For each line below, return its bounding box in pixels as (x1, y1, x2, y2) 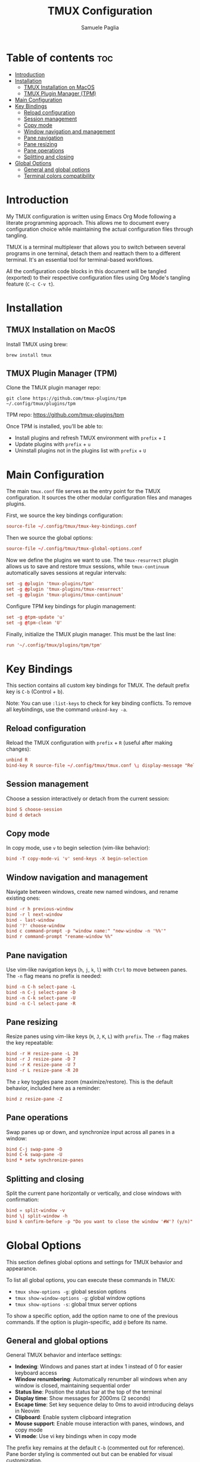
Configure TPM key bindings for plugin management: (6, 602, 136, 609)
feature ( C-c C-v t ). (6, 280, 55, 287)
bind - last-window (6, 917, 55, 923)
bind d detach (6, 812, 42, 818)
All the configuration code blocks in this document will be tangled (6, 267, 167, 275)
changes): (6, 745, 31, 752)
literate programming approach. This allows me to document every (6, 219, 170, 226)
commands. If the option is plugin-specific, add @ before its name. (6, 1318, 168, 1325)
